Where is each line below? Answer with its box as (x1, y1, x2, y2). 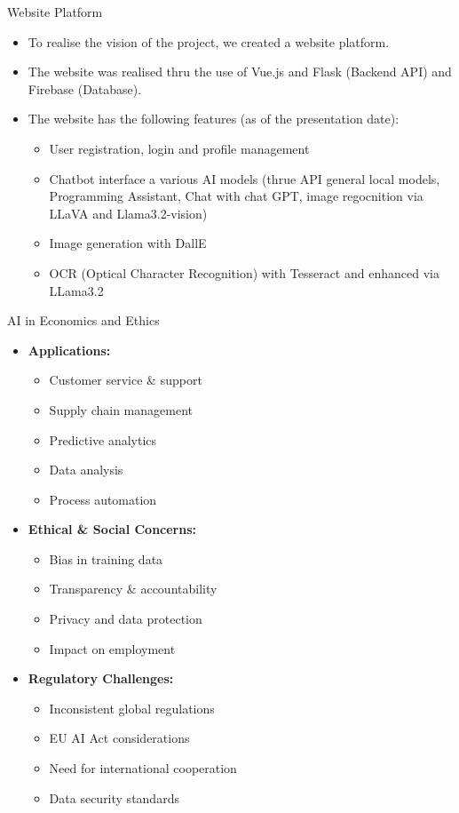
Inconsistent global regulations (49, 698, 215, 717)
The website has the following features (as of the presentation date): (28, 109, 400, 128)
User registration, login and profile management (49, 139, 310, 157)
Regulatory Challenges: (28, 669, 174, 688)
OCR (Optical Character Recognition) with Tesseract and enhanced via (49, 263, 439, 282)
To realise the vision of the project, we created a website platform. (28, 32, 390, 51)
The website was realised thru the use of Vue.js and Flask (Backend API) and (28, 62, 452, 81)
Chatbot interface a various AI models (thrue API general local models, (49, 169, 440, 187)
